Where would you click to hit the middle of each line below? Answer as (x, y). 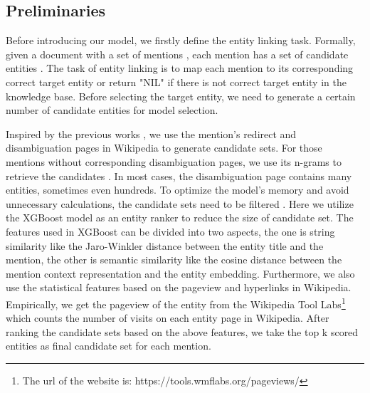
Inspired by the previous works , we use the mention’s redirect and (151, 133)
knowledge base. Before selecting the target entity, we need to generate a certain (181, 96)
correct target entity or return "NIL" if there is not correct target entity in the (176, 82)
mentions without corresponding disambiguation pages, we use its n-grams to (174, 161)
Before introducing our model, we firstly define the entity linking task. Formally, (181, 40)
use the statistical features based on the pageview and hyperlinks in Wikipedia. (179, 287)
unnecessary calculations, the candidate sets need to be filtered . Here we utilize (180, 203)
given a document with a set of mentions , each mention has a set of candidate (177, 54)
